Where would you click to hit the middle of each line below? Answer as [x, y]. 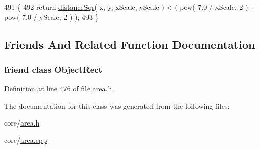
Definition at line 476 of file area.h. [59, 89]
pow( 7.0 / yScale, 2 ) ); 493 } [51, 17]
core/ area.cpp [26, 140]
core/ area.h [22, 123]
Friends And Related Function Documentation [130, 44]
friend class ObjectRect [53, 69]
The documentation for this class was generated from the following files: [117, 105]
